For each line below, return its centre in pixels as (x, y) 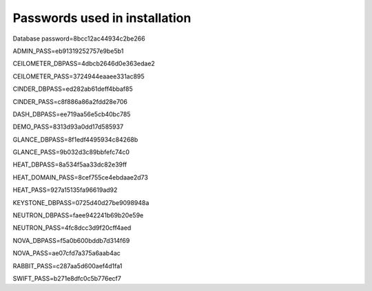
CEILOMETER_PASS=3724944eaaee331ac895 (79, 76)
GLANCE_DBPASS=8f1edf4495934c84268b (75, 139)
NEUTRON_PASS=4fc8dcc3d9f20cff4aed (72, 228)
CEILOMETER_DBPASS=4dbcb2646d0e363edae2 (84, 64)
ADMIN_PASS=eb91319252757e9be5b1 (68, 51)
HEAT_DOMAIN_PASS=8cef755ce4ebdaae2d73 (80, 177)
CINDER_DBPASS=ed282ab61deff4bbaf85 (73, 89)
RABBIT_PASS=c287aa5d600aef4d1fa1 (68, 266)
